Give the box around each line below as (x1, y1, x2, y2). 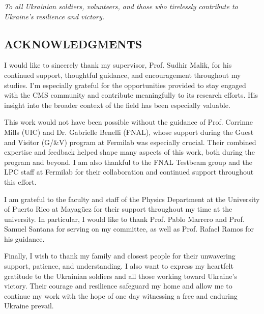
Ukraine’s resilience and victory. (4, 11, 105, 21)
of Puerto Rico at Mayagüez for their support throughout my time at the (4, 204, 232, 214)
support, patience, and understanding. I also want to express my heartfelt (4, 261, 233, 271)
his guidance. (4, 233, 45, 244)
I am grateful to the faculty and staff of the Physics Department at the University (4, 193, 260, 204)
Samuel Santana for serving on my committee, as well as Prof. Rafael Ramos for (4, 223, 254, 234)
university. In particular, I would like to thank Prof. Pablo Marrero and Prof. (4, 213, 245, 224)
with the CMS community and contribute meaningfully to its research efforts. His (4, 90, 258, 100)
